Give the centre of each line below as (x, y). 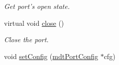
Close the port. (26, 39)
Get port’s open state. (37, 6)
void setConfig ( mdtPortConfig (51, 56)
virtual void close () (34, 23)
